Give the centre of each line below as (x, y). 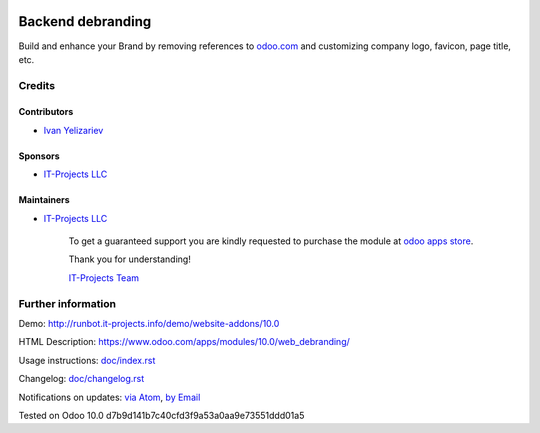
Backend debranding (85, 21)
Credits (36, 85)
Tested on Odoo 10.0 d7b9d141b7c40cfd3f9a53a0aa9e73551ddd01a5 (161, 415)
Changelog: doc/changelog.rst (81, 379)
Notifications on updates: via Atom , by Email (109, 397)
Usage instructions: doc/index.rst (87, 360)
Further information (67, 303)
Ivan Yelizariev (73, 130)
